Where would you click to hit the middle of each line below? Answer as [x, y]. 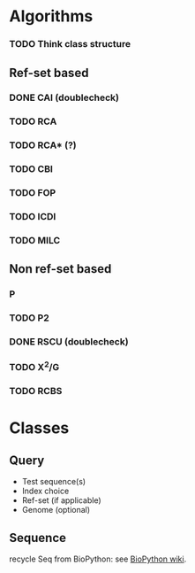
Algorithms [51, 16]
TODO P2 [30, 318]
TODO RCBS [36, 391]
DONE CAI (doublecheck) [64, 97]
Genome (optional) [56, 510]
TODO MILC [35, 240]
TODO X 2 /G [34, 367]
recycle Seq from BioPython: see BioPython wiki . [98, 559]
